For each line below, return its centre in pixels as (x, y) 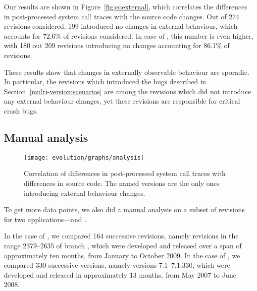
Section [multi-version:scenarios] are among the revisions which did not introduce (128, 91)
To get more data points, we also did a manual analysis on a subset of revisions (124, 209)
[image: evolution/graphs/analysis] (84, 157)
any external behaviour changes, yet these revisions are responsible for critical (122, 101)
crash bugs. (21, 110)
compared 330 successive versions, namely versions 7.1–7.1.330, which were (117, 265)
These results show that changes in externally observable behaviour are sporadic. (127, 72)
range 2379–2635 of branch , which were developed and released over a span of (123, 245)
